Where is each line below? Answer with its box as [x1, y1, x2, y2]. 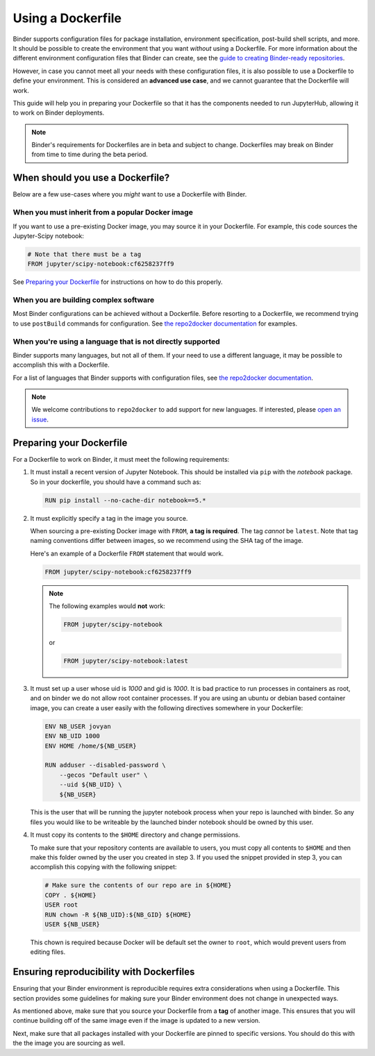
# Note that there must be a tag [27, 250, 142, 258]
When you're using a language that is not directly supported [12, 337, 220, 346]
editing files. [30, 948, 66, 956]
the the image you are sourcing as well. [12, 1039, 125, 1048]
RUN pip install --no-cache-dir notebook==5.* [44, 496, 206, 504]
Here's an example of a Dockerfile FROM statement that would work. [30, 549, 224, 558]
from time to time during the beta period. [31, 150, 149, 159]
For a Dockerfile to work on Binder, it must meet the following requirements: [12, 455, 230, 463]
